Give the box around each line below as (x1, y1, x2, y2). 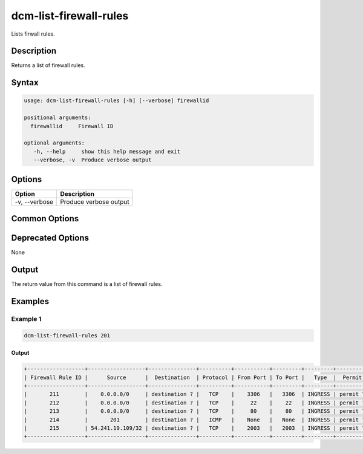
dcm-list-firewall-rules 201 (24, 332, 111, 339)
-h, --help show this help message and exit (33, 148, 181, 155)
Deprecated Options (11, 233, 89, 243)
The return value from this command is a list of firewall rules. (11, 281, 163, 288)
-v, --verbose (15, 197, 54, 206)
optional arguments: (24, 140, 85, 146)
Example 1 (11, 314, 42, 323)
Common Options (11, 213, 79, 224)
